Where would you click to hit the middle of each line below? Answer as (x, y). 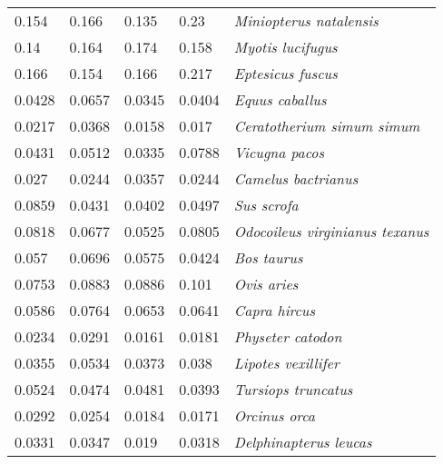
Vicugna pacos (279, 152)
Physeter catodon (288, 336)
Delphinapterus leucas (303, 442)
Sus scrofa (266, 205)
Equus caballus (280, 99)
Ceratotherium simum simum (327, 126)
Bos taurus (268, 257)
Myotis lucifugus (285, 47)
